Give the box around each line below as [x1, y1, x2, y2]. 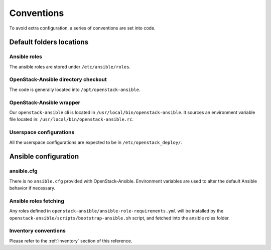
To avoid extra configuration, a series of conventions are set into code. [9, 25, 156, 31]
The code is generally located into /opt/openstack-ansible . [9, 86, 141, 92]
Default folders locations [9, 38, 89, 46]
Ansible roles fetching [9, 197, 65, 204]
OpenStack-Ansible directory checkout [9, 76, 107, 83]
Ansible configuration [9, 152, 79, 161]
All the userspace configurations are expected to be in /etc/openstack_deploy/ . [9, 139, 183, 145]
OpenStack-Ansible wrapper [9, 99, 80, 106]
